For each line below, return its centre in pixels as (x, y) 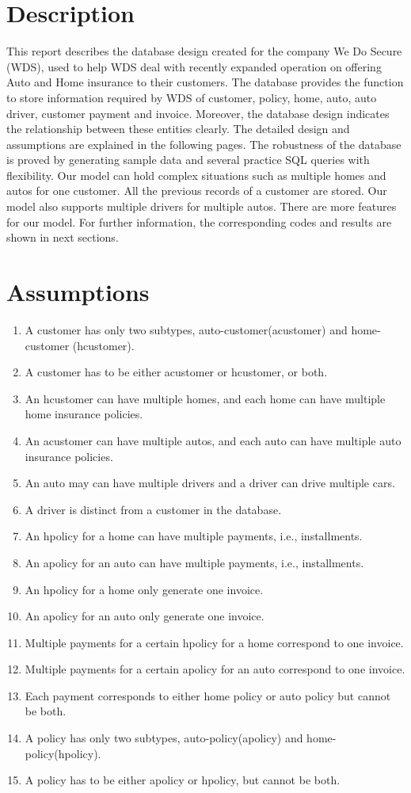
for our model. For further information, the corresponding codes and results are (199, 221)
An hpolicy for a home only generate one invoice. (144, 589)
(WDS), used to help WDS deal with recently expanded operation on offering (194, 66)
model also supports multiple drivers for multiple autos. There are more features (202, 206)
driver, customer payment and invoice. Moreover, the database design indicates (198, 113)
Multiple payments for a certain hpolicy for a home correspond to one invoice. (214, 642)
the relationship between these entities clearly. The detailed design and (178, 129)
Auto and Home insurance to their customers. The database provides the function (205, 82)
